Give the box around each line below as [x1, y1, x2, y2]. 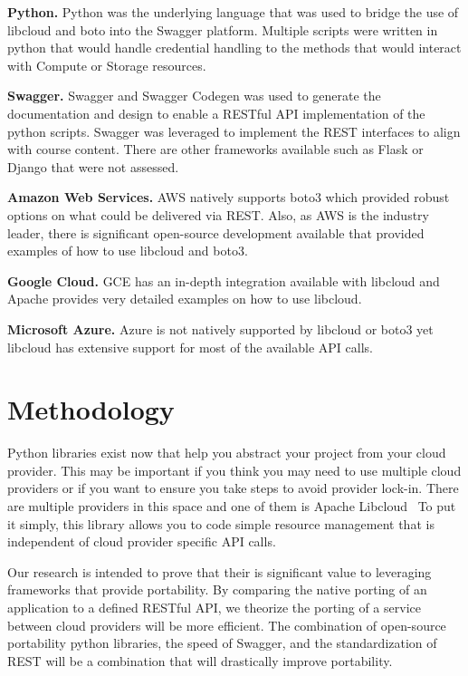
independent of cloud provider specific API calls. [7, 532, 276, 551]
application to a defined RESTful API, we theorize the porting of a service [7, 597, 421, 616]
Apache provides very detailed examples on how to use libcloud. [7, 289, 362, 308]
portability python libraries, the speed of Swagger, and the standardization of [7, 633, 437, 652]
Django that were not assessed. [7, 157, 179, 176]
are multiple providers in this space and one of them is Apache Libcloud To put [7, 497, 456, 515]
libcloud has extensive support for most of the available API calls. [7, 337, 373, 356]
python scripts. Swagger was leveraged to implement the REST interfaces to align [7, 121, 461, 140]
